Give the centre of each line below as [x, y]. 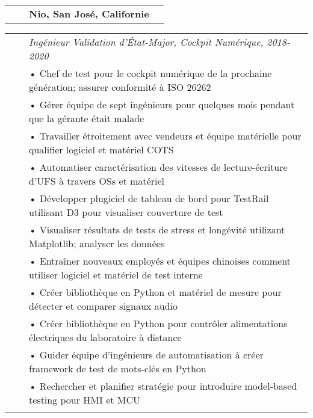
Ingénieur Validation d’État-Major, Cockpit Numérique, [146, 42]
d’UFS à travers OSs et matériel [97, 181]
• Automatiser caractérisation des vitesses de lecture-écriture [158, 167]
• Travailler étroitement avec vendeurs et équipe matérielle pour [165, 136]
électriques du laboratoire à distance [105, 337]
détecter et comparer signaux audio [103, 306]
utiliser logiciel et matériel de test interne [116, 275]
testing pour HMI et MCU [85, 400]
